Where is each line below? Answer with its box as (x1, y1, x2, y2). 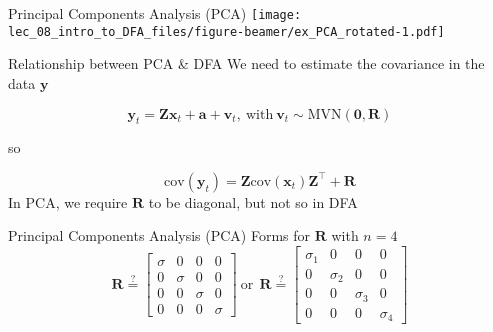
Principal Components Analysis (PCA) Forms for (8, 225, 311, 246)
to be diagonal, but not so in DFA (148, 191, 358, 212)
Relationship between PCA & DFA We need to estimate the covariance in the (8, 53, 485, 74)
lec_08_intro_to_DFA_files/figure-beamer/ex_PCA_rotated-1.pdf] (8, 24, 445, 39)
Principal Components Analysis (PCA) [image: (8, 3, 302, 23)
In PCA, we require (8, 191, 128, 212)
